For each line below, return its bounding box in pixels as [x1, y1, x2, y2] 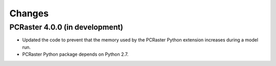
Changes [9, 8, 49, 19]
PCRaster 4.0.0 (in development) [9, 23, 124, 32]
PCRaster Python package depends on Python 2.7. [22, 51, 129, 57]
